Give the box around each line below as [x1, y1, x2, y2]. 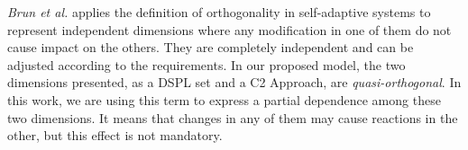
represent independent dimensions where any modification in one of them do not [7, 20, 452, 39]
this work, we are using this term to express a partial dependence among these [7, 90, 441, 109]
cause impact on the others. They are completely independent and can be [7, 38, 414, 57]
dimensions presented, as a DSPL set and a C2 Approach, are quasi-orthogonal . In [7, 73, 462, 92]
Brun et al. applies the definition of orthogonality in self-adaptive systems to [7, 3, 431, 21]
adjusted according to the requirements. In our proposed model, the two [7, 55, 406, 74]
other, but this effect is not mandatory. [7, 126, 223, 145]
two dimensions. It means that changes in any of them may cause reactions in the [7, 108, 458, 127]
